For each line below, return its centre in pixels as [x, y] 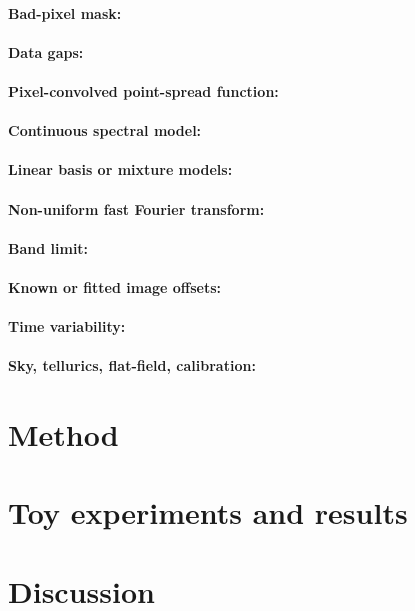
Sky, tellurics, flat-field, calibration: [132, 365]
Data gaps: [46, 51]
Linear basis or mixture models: [120, 169]
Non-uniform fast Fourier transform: [136, 208]
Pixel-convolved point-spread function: [143, 90]
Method [63, 434]
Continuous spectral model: [105, 130]
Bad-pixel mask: [65, 12]
